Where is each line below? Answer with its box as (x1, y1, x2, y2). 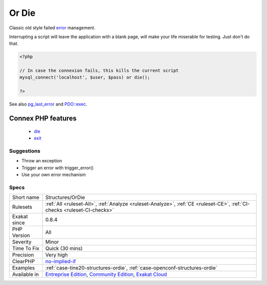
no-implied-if (45, 258, 76, 265)
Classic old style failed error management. (9, 25, 96, 31)
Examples (12, 265, 35, 272)
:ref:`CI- (231, 200, 250, 207)
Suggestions (9, 147, 41, 154)
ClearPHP (12, 258, 35, 265)
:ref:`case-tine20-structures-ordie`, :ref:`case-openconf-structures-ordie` (45, 265, 218, 272)
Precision (12, 251, 34, 258)
